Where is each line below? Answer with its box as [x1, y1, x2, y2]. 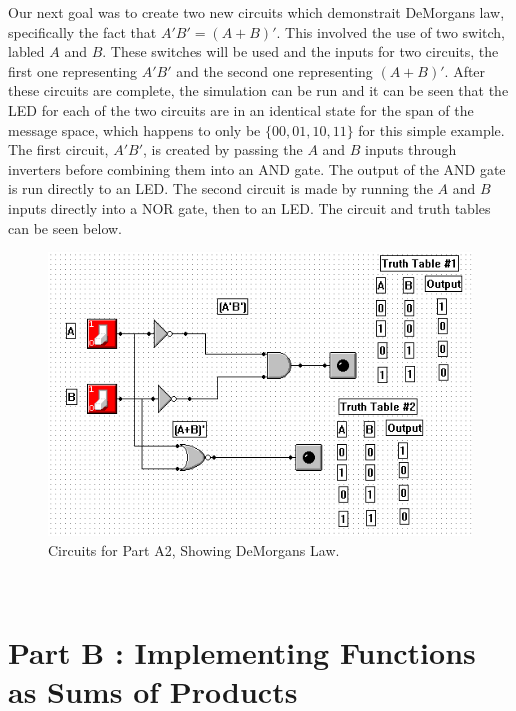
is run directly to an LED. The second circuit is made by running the [8, 178, 433, 199]
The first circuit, [8, 139, 109, 160]
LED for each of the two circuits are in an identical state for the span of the [8, 99, 474, 120]
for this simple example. [358, 119, 505, 140]
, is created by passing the [143, 139, 303, 160]
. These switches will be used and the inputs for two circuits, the [102, 41, 499, 62]
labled [8, 41, 45, 62]
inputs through [365, 139, 457, 160]
